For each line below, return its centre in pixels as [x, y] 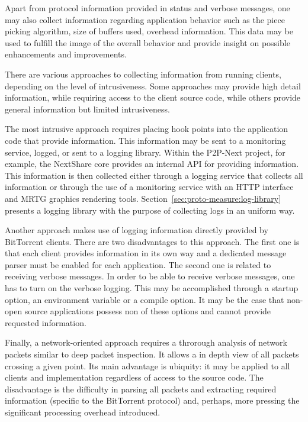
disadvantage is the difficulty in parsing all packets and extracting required [141, 389]
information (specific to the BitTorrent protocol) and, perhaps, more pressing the [152, 400]
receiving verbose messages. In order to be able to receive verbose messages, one [150, 276]
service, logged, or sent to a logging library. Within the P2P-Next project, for [145, 152]
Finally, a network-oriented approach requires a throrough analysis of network [146, 342]
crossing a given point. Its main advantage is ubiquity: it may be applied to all [147, 365]
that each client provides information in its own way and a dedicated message [146, 253]
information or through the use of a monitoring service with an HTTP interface [149, 187]
